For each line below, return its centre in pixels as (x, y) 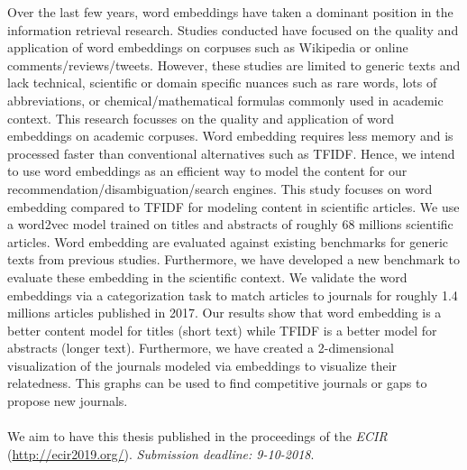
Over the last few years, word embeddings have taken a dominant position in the (230, 12)
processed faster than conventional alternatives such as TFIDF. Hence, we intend (231, 153)
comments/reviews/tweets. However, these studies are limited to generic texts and (234, 65)
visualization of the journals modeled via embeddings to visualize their (202, 365)
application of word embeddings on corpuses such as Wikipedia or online (208, 47)
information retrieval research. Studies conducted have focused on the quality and (233, 29)
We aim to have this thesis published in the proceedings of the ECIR (197, 436)
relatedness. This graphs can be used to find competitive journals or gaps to (217, 383)
